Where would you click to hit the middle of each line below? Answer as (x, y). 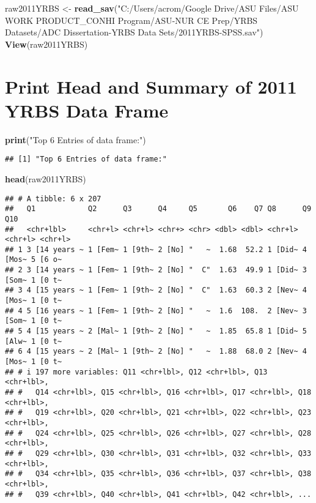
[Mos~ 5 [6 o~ (34, 260)
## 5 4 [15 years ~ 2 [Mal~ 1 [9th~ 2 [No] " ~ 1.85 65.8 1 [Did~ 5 (156, 331)
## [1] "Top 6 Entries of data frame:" (86, 159)
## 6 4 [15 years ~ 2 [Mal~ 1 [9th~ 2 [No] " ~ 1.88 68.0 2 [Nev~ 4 (156, 352)
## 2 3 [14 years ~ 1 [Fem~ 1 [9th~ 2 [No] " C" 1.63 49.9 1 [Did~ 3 (156, 270)
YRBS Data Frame (87, 110)
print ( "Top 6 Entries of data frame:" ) (75, 139)
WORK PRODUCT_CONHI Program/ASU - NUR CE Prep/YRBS (131, 20)
